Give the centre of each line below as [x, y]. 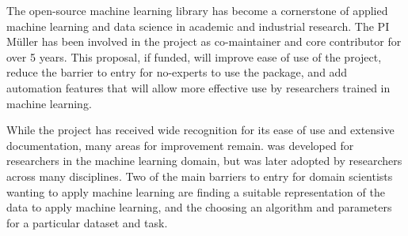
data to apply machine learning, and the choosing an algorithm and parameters [199, 207]
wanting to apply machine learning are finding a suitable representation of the [196, 191]
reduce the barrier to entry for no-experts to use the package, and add [177, 72]
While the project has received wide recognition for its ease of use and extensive [200, 130]
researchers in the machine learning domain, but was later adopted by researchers [204, 161]
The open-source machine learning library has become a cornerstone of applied [197, 10]
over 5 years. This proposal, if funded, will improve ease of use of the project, [194, 56]
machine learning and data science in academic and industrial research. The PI [198, 26]
